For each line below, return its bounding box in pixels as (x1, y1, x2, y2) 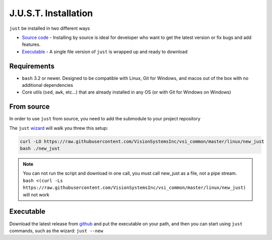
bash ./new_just (20, 146, 60, 152)
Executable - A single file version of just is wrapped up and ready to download (22, 49, 188, 55)
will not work (23, 191, 50, 198)
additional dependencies (22, 82, 73, 88)
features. (22, 41, 41, 47)
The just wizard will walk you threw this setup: (9, 125, 108, 131)
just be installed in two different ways (9, 25, 90, 31)
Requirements (9, 62, 55, 70)
